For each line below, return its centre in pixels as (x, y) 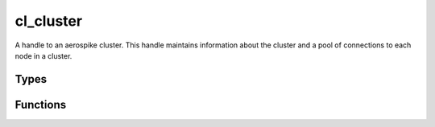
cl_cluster (49, 21)
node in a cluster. (43, 55)
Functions (41, 104)
